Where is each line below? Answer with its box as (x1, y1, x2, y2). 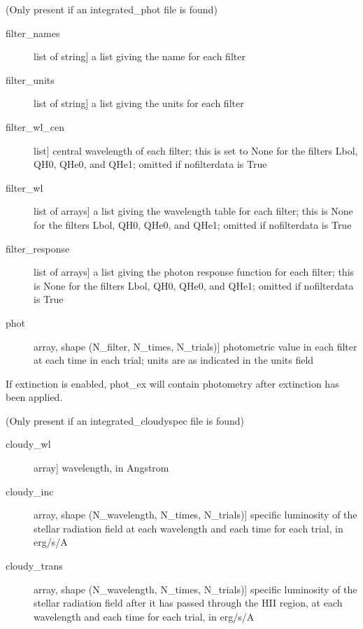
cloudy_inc (6, 483, 54, 498)
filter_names (6, 25, 60, 40)
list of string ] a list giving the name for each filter (34, 49, 245, 64)
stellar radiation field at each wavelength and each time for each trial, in (34, 521, 343, 535)
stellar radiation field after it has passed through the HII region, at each (34, 595, 343, 610)
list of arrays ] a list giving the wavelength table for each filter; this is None (34, 204, 353, 218)
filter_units (6, 72, 55, 87)
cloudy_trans (6, 558, 63, 573)
